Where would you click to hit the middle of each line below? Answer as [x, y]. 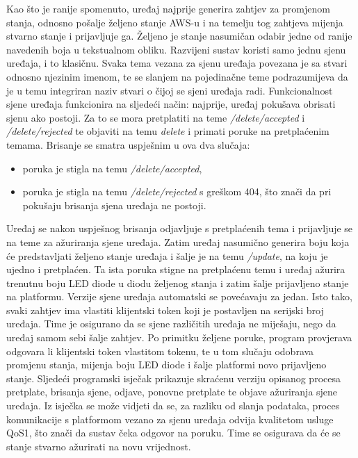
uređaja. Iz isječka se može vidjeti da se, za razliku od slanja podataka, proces [173, 406]
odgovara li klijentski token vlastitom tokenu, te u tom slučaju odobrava [160, 351]
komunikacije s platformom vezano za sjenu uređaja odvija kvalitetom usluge [170, 419]
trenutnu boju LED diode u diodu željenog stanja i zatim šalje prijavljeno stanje [178, 283]
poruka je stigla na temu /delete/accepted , [112, 168]
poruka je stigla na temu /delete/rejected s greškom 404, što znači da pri [177, 191]
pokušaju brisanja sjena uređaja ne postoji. [114, 205]
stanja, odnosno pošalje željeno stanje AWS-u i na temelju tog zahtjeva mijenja [175, 22]
